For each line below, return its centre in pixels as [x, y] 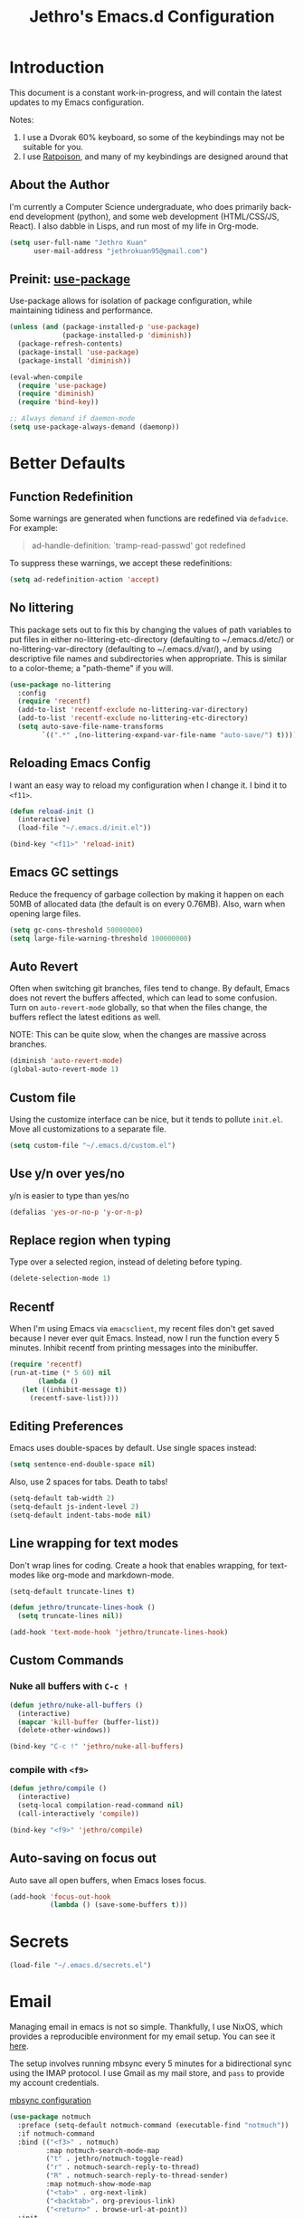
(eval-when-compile [46, 377]
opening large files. [45, 913]
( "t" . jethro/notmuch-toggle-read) [114, 2159]
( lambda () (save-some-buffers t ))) [119, 1905]
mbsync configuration [51, 2100]
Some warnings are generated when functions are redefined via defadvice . [149, 518]
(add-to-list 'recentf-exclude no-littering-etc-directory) [133, 718]
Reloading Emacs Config [80, 763]
